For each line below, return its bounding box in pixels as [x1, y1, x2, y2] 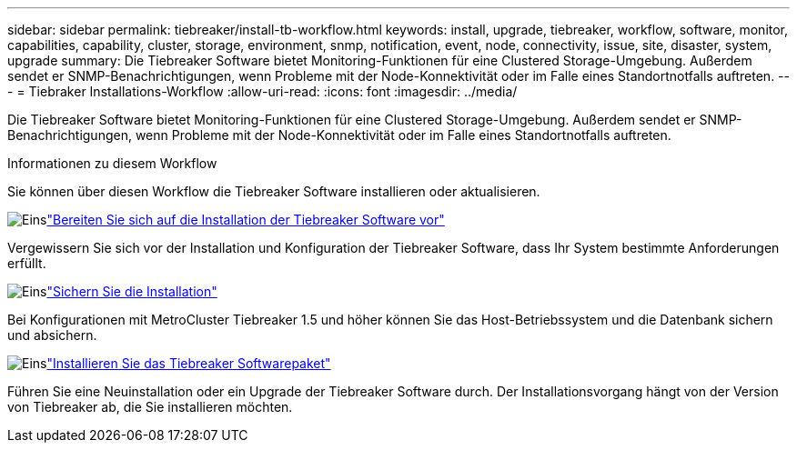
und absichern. [7, 327, 97, 343]
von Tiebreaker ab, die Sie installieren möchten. [7, 399, 293, 415]
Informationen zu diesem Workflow [7, 155, 217, 171]
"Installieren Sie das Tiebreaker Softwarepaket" [46, 355, 331, 371]
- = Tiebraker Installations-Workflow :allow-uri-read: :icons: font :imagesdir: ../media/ [7, 84, 518, 99]
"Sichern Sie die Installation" [46, 284, 217, 299]
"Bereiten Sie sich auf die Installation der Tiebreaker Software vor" [46, 212, 445, 227]
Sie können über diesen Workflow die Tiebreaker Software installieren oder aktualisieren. [7, 184, 540, 199]
